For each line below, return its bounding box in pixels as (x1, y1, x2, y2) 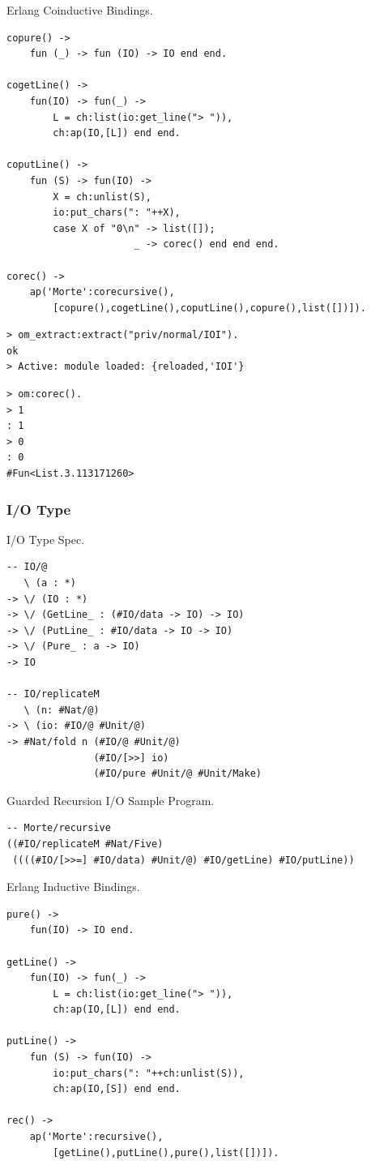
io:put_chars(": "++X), (53, 207, 181, 219)
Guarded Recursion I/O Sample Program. (6, 791, 215, 808)
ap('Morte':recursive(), (29, 1131, 164, 1143)
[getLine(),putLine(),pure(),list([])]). (53, 1146, 279, 1159)
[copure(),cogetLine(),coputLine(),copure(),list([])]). (53, 302, 366, 314)
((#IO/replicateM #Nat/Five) (6, 837, 164, 850)
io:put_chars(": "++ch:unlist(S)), (53, 1067, 245, 1079)
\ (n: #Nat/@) (23, 704, 100, 716)
